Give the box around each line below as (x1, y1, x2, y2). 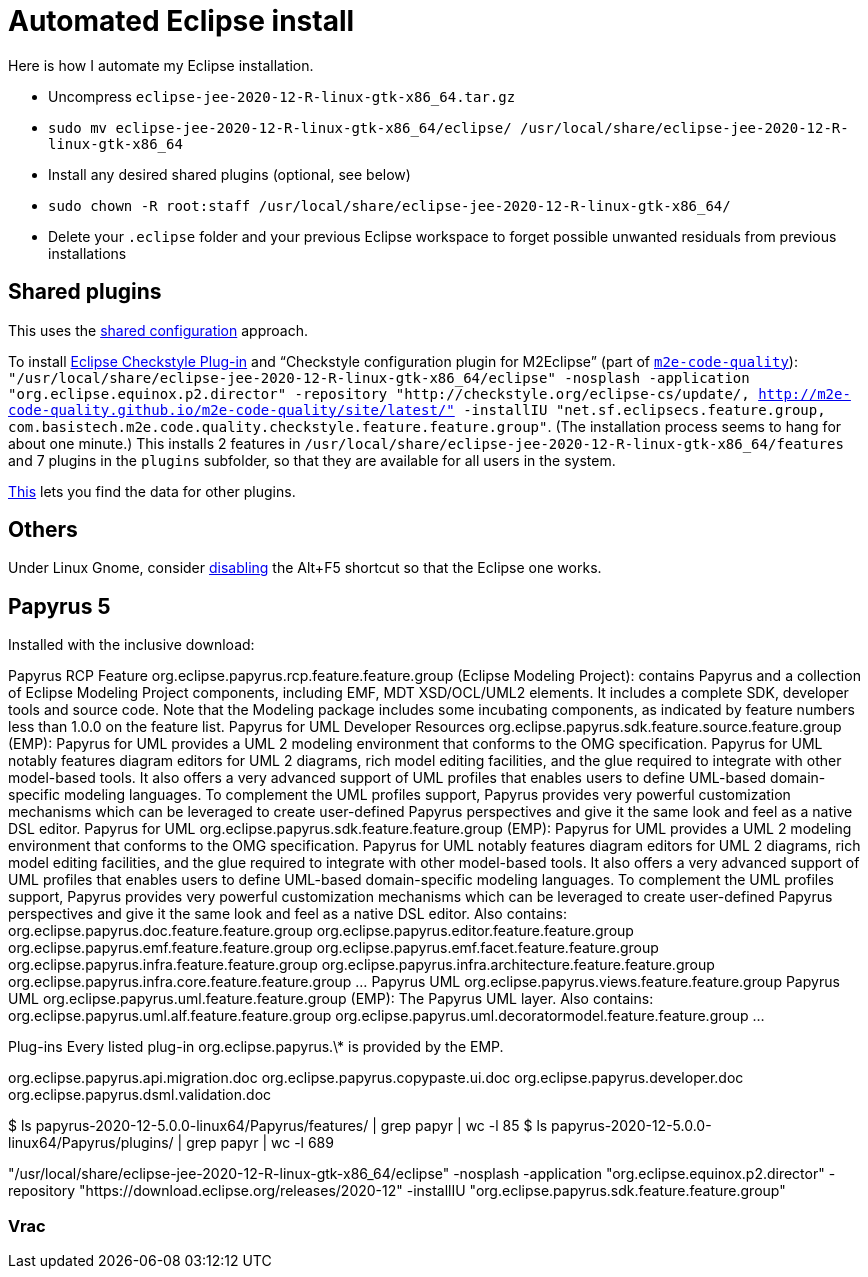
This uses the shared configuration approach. (8, 321, 308, 339)
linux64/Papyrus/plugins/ (8, 1134, 174, 1152)
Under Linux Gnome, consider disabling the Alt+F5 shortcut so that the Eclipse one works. (8, 559, 602, 577)
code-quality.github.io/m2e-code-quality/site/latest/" (8, 401, 455, 418)
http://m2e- (758, 385, 851, 402)
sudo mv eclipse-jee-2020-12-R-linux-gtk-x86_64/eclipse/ (48, 119, 512, 136)
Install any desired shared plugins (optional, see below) (48, 165, 411, 183)
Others (8, 517, 78, 543)
